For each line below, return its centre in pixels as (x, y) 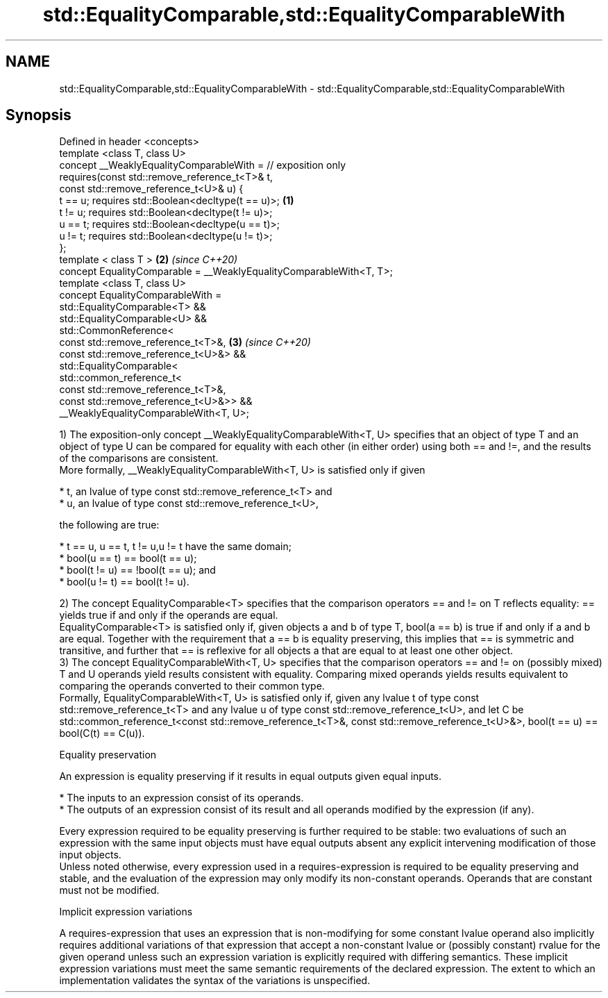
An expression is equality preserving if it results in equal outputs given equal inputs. (251, 776)
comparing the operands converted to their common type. (192, 686)
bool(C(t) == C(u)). (102, 733)
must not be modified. (109, 890)
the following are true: (109, 525)
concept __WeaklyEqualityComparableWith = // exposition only (203, 165)
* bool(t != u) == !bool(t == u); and (137, 570)
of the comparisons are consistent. (139, 458)
